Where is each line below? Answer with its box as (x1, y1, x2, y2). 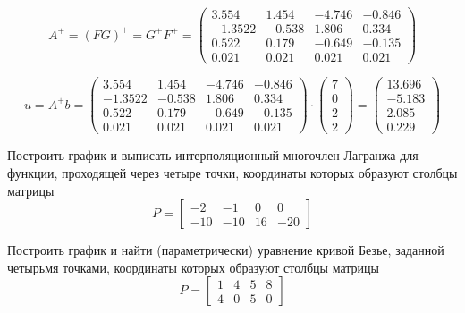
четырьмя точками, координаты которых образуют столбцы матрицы (7, 258, 379, 276)
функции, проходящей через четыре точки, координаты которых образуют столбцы (7, 163, 458, 182)
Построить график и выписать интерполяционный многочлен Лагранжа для (7, 146, 418, 165)
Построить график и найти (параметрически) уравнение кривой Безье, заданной (7, 241, 444, 259)
